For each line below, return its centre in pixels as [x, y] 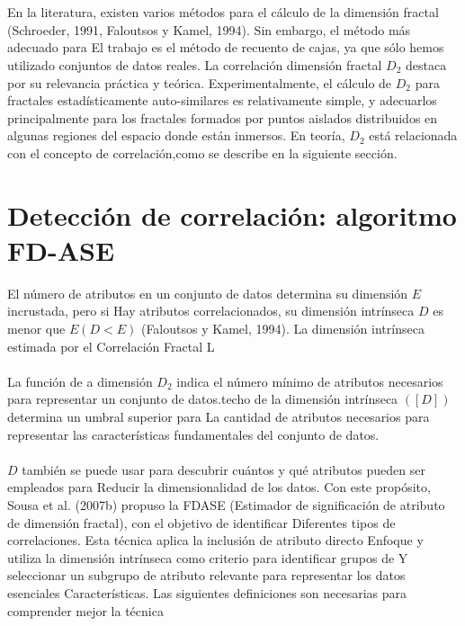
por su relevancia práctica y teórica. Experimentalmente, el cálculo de [200, 82]
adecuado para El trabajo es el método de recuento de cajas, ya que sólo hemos [226, 47]
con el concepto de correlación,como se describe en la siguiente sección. [202, 152]
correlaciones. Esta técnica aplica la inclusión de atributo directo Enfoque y [215, 540]
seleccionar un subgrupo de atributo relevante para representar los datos [206, 575]
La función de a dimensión [80, 381]
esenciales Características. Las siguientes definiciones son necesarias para [207, 592]
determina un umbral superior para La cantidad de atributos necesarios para [219, 416]
